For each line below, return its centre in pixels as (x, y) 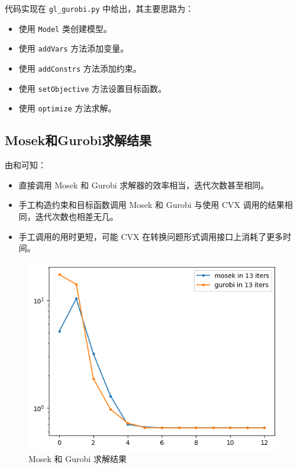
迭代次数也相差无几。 (77, 216)
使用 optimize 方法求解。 (67, 108)
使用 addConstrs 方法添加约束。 (80, 68)
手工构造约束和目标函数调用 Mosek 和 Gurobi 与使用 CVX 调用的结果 (151, 205)
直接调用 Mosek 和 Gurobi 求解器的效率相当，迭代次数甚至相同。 (144, 185)
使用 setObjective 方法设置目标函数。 (93, 88)
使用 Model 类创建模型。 (65, 28)
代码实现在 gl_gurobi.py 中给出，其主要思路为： (99, 8)
